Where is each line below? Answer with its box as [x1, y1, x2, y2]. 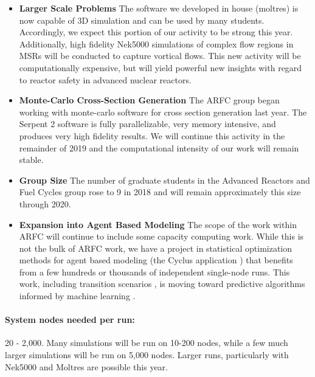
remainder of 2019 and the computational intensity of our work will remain [19, 141, 299, 154]
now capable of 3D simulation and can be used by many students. [19, 13, 265, 26]
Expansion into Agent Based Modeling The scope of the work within [19, 218, 297, 230]
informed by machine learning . [19, 289, 136, 302]
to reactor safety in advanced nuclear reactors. [19, 73, 192, 86]
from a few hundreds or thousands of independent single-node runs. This [19, 265, 290, 278]
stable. [19, 153, 44, 166]
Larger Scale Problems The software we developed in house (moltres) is [19, 2, 299, 14]
